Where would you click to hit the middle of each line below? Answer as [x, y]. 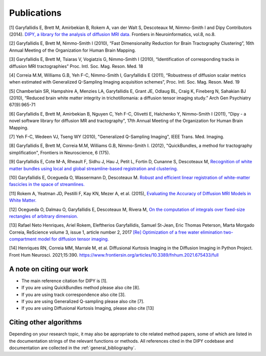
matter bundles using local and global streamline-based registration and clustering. [94, 168]
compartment [23, 239]
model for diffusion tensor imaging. [73, 239]
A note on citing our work [49, 269]
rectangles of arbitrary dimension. [44, 216]
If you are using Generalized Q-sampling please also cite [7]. [83, 301]
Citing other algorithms [46, 322]
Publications [35, 13]
